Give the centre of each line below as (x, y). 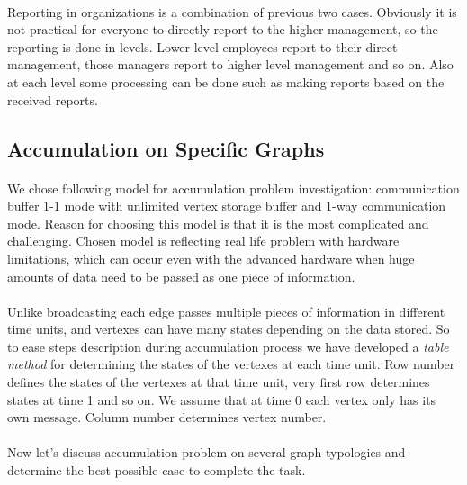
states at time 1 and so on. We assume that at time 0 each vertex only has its (222, 399)
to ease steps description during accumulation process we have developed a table (228, 346)
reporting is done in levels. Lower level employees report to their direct (202, 46)
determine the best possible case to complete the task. (157, 470)
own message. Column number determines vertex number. (167, 417)
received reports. (53, 99)
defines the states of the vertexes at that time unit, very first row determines (219, 382)
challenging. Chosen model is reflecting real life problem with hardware (203, 241)
